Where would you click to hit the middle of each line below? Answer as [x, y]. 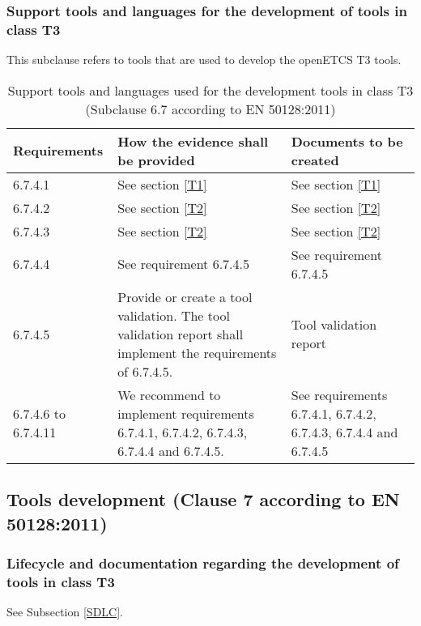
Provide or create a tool [185, 296]
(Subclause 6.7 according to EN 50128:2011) [210, 109]
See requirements [339, 394]
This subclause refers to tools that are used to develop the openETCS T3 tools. [204, 60]
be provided [156, 160]
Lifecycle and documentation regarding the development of [203, 562]
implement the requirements [197, 352]
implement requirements [186, 413]
